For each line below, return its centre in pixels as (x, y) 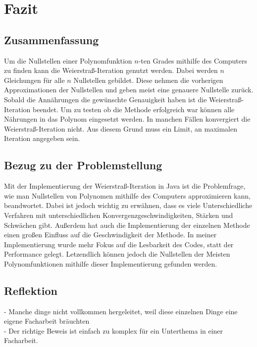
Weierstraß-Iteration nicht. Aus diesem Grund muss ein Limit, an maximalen (121, 128)
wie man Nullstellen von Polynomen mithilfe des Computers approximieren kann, (127, 195)
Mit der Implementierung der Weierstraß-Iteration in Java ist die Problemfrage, (125, 186)
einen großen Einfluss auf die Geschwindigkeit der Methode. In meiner (110, 235)
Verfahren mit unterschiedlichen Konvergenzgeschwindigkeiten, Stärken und (119, 215)
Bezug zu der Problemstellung (83, 165)
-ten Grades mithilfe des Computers (193, 60)
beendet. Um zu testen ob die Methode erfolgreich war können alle (133, 109)
